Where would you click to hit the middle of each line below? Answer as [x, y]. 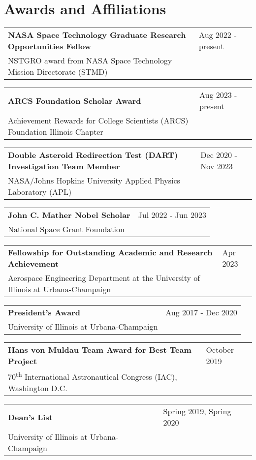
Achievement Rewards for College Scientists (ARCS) [98, 121]
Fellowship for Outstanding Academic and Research [110, 252]
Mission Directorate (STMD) [58, 72]
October [220, 350]
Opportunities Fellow [50, 46]
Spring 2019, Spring [197, 411]
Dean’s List [30, 417]
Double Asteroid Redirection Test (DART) [93, 155]
